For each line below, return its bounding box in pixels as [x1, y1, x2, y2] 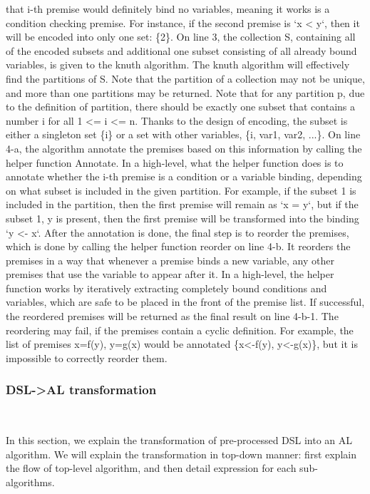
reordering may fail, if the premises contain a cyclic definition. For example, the [6, 322, 354, 337]
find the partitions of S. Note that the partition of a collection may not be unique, [6, 71, 365, 86]
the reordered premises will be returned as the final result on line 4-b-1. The [6, 309, 339, 324]
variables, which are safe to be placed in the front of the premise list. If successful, [6, 294, 365, 309]
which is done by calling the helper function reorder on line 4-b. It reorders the [6, 239, 351, 254]
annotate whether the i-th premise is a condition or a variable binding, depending [6, 169, 362, 184]
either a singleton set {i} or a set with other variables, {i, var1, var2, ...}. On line [6, 127, 361, 142]
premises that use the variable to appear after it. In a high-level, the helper [6, 267, 334, 282]
